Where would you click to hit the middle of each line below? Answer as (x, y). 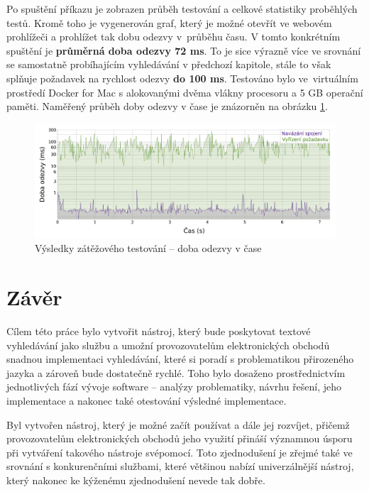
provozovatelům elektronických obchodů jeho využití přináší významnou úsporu (180, 438)
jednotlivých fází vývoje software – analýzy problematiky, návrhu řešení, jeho (174, 387)
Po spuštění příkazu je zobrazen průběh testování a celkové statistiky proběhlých (182, 9)
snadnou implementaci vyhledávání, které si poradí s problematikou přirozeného (180, 359)
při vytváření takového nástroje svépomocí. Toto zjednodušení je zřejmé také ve (180, 452)
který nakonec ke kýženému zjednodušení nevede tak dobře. (136, 480)
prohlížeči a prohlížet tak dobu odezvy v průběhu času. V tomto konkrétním (174, 37)
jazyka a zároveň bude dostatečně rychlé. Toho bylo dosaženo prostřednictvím (176, 372)
